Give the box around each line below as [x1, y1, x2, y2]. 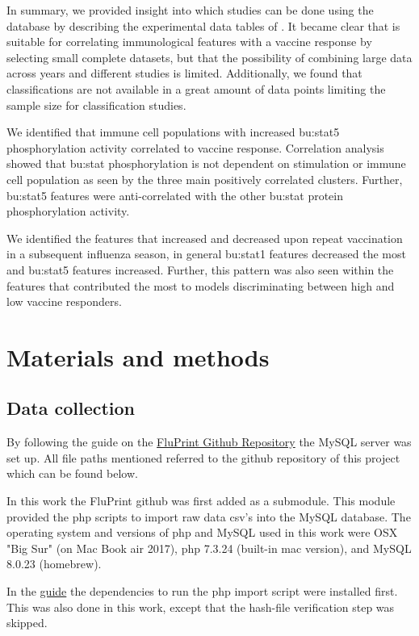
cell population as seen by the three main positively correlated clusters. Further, [6, 170, 403, 187]
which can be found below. [6, 465, 138, 482]
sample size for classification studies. [6, 96, 186, 113]
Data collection [6, 395, 136, 421]
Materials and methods [6, 340, 270, 373]
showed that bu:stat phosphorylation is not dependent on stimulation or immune [6, 155, 406, 172]
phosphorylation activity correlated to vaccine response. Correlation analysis [6, 139, 384, 156]
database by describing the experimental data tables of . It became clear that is [6, 17, 400, 34]
